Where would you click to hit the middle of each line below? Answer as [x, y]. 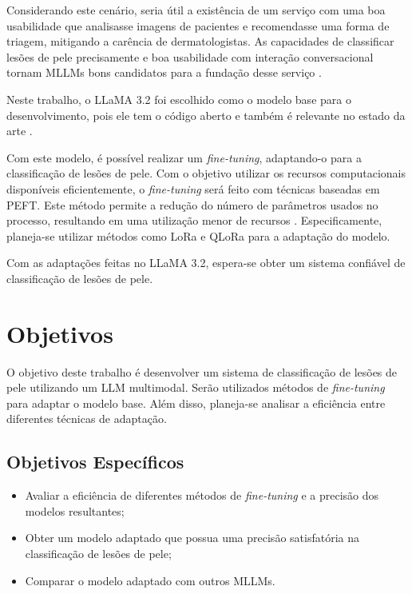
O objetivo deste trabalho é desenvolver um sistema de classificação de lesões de [202, 371]
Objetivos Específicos [95, 462]
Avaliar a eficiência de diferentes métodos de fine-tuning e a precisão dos [202, 495]
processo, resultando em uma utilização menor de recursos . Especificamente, [194, 220]
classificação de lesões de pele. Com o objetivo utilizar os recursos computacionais [206, 173]
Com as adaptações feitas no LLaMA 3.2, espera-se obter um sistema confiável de [206, 263]
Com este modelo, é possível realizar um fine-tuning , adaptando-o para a [184, 157]
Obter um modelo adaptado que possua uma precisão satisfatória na [192, 538]
